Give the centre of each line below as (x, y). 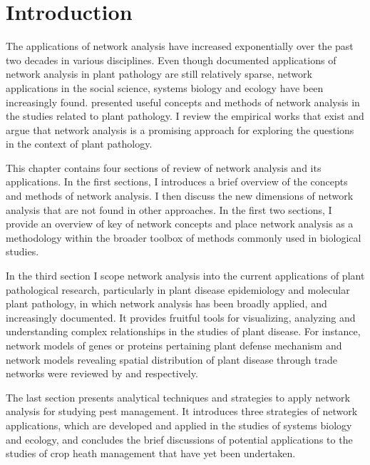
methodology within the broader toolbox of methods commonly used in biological (184, 237)
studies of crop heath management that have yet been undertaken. (151, 453)
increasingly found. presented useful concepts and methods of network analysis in (183, 102)
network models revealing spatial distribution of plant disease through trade (171, 359)
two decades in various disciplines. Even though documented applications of (171, 60)
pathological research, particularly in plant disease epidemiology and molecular (178, 289)
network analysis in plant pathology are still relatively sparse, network (159, 74)
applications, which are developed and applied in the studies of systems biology (179, 425)
